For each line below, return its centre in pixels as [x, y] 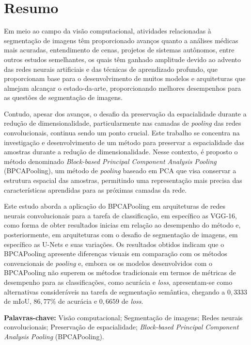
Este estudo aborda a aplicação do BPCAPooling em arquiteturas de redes [115, 206]
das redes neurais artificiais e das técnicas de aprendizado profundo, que [111, 69]
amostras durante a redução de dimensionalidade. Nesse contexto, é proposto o [121, 152]
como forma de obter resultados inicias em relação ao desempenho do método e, [122, 225]
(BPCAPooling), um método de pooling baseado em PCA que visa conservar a [120, 171]
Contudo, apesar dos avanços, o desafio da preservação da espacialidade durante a [125, 113]
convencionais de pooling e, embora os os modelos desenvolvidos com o [108, 263]
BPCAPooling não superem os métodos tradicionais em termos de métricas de [120, 272]
